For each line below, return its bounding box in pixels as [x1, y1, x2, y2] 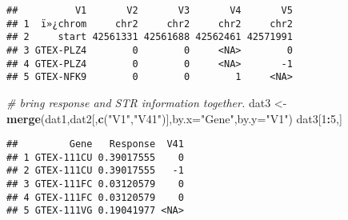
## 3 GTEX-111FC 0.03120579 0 [6, 178, 184, 190]
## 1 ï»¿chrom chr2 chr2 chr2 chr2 [6, 18, 293, 30]
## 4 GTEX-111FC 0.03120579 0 [6, 191, 184, 203]
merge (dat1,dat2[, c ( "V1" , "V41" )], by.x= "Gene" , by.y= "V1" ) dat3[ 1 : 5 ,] [6, 110, 342, 126]
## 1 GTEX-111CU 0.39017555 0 [6, 151, 184, 163]
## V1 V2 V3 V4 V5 [6, 5, 293, 16]
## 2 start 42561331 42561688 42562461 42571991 [6, 31, 293, 43]
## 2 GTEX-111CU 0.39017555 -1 [6, 165, 184, 177]
